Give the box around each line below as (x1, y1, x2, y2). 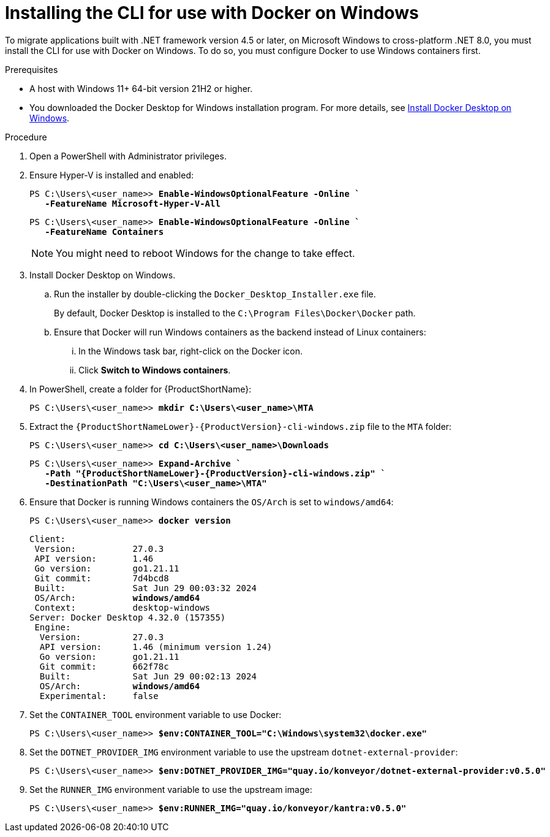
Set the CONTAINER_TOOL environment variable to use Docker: (29, 709, 282, 720)
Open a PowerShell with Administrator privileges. (29, 150, 227, 161)
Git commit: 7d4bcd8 (34, 573, 169, 583)
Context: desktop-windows (34, 602, 211, 613)
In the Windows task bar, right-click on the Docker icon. (78, 345, 303, 356)
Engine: (34, 622, 71, 632)
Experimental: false (39, 690, 159, 701)
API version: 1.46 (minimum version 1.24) (39, 641, 273, 652)
